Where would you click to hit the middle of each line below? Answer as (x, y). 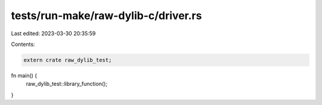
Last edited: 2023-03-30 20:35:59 (53, 33)
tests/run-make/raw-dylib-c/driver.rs (106, 16)
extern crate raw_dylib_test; (68, 60)
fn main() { (24, 75)
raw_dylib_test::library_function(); (66, 84)
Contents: (23, 44)
